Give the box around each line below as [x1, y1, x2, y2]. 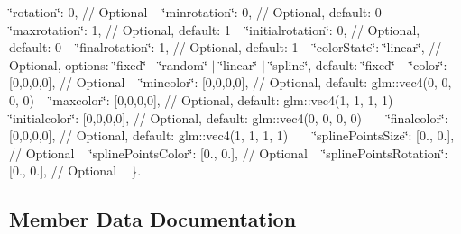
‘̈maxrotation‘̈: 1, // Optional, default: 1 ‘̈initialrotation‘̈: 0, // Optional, [9, 20, 420, 39]
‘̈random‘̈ [158, 55, 207, 74]
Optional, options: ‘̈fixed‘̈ [9, 55, 147, 74]
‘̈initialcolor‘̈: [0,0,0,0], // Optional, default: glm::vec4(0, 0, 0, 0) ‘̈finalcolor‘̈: [9, 108, 448, 127]
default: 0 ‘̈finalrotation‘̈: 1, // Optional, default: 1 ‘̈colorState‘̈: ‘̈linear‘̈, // [9, 38, 442, 57]
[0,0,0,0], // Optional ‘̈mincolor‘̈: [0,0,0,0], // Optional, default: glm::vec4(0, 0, [9, 73, 452, 92]
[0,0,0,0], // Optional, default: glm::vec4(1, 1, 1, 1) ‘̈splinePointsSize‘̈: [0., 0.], [9, 126, 455, 145]
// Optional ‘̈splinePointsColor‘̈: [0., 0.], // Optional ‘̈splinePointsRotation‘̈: [9, 143, 448, 162]
